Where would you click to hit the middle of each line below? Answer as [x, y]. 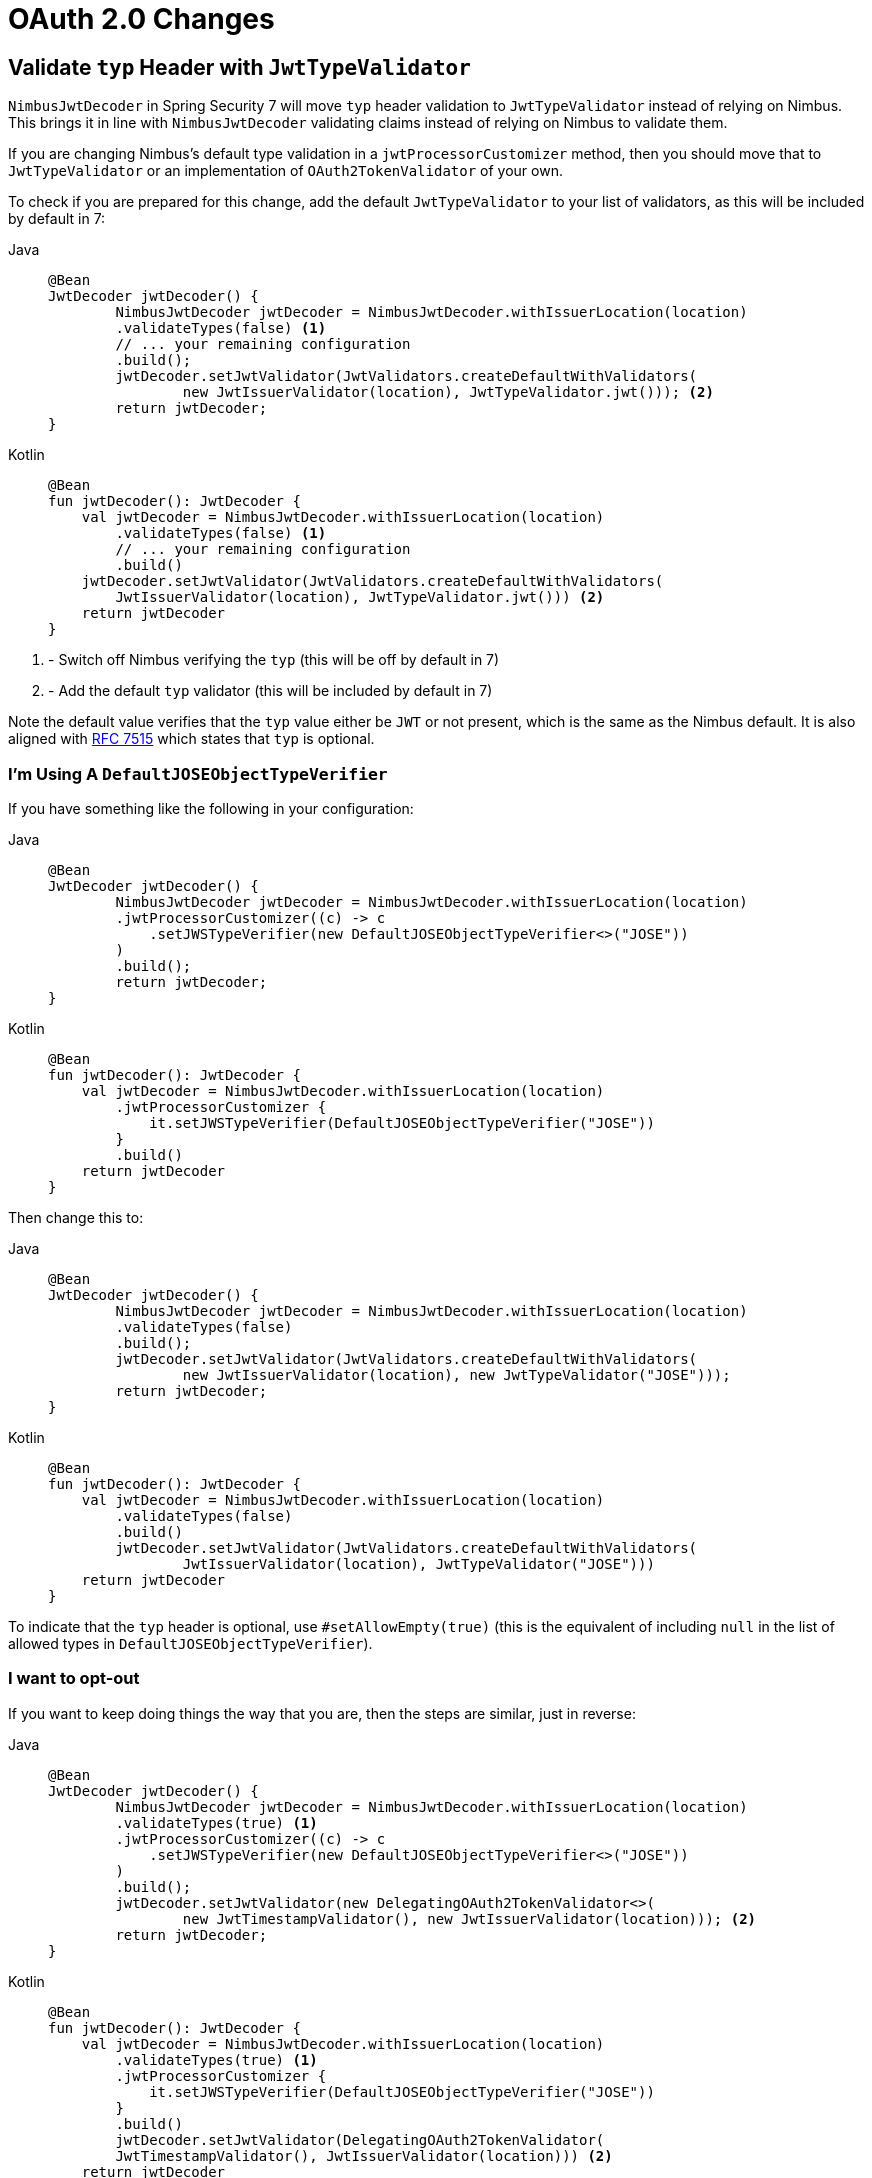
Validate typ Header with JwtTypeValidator [239, 67]
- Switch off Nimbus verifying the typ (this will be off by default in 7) [274, 660]
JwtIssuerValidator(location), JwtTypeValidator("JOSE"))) [418, 1563]
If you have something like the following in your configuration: [211, 808]
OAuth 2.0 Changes [141, 19]
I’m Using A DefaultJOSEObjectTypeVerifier [198, 773]
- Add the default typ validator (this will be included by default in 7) [270, 691]
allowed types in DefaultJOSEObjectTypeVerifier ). [190, 1643]
